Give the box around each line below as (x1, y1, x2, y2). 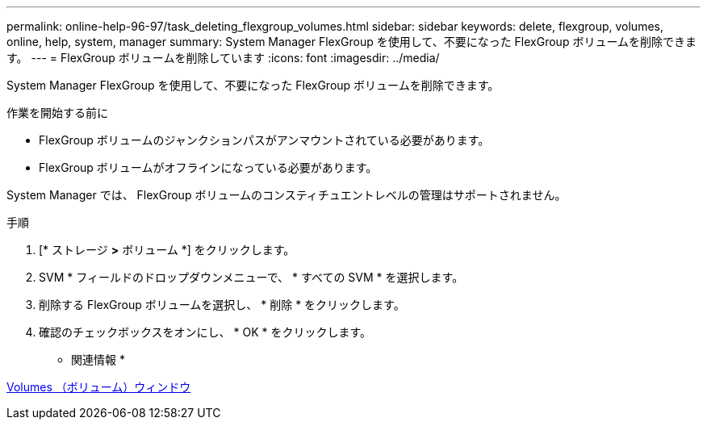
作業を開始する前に (6, 106, 108, 119)
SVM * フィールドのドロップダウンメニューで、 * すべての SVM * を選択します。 (39, 270, 464, 284)
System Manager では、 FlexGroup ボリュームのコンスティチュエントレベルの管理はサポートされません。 (6, 188, 567, 202)
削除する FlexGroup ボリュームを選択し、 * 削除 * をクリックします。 (39, 298, 405, 311)
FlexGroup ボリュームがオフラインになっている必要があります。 (39, 161, 378, 174)
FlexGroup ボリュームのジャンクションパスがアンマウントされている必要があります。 (39, 133, 490, 147)
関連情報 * (71, 353, 125, 366)
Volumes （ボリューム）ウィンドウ (6, 380, 191, 394)
